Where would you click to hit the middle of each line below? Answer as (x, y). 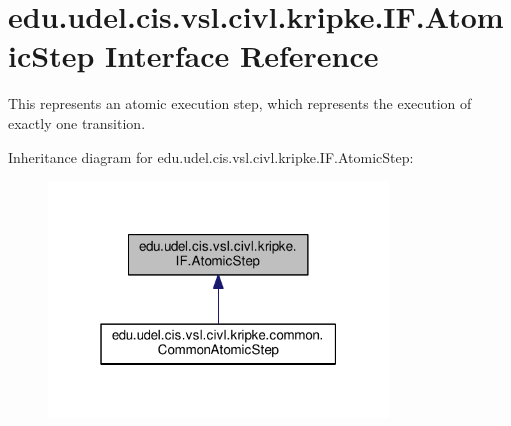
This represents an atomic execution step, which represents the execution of (240, 103)
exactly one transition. (77, 122)
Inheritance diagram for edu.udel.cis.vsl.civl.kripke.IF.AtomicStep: (211, 156)
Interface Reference (242, 55)
